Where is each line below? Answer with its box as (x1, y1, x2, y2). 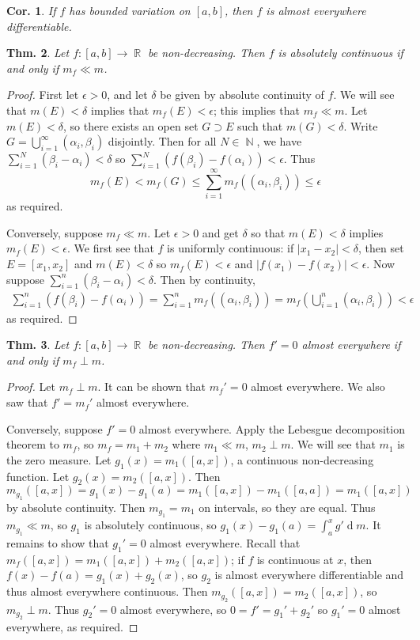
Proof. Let (6, 378, 55, 395)
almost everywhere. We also (251, 378, 385, 395)
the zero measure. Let (6, 451, 112, 468)
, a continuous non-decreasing (230, 451, 374, 468)
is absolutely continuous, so (84, 517, 217, 533)
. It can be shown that (97, 378, 206, 395)
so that (251, 224, 286, 240)
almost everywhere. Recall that (149, 535, 301, 551)
